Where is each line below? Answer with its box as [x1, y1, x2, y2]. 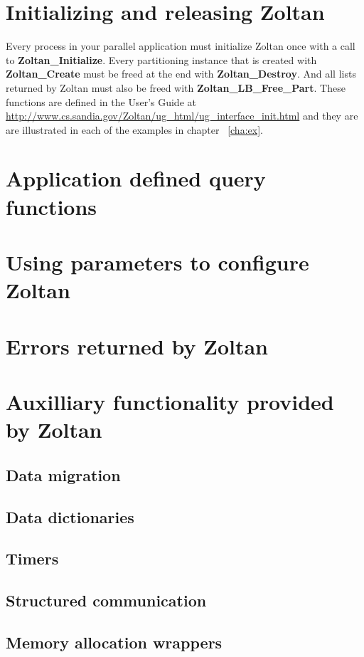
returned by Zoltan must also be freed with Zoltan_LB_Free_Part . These [6, 80, 346, 95]
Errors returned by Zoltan [6, 331, 268, 360]
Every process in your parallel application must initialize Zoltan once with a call [6, 38, 355, 53]
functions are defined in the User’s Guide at [6, 94, 196, 109]
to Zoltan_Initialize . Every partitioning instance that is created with [6, 52, 317, 67]
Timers [6, 547, 59, 569]
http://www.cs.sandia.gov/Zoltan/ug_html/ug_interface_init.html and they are [6, 108, 358, 123]
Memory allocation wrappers [6, 631, 223, 653]
